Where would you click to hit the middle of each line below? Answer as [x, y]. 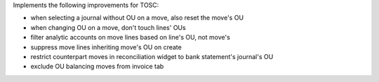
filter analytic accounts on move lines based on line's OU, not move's [131, 38]
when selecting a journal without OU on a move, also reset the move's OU [137, 18]
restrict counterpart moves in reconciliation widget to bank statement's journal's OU [152, 56]
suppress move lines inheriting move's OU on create [106, 47]
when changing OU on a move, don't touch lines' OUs [108, 27]
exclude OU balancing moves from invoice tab [97, 67]
